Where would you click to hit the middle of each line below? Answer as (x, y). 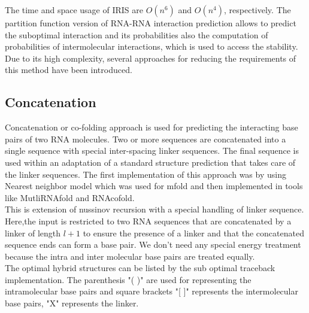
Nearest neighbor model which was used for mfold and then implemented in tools (154, 186)
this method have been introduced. (69, 70)
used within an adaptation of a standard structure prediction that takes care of (150, 162)
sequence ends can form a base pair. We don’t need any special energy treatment (153, 244)
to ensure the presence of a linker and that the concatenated (193, 233)
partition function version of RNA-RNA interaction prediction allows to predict (151, 23)
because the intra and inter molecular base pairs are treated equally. (130, 256)
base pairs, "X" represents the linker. (72, 303)
